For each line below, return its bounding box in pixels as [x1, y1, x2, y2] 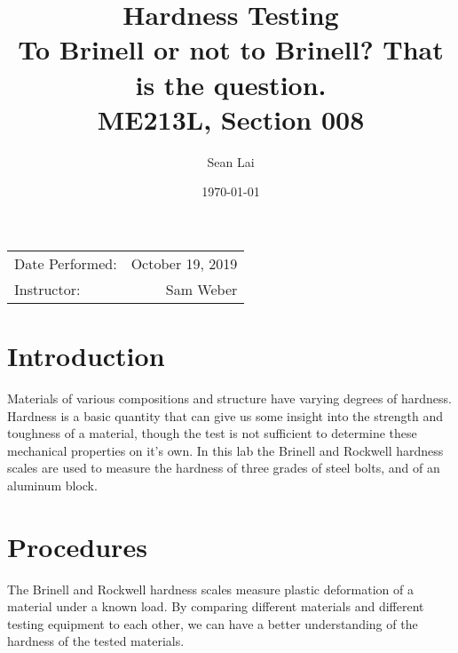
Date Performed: [14, 252, 117, 274]
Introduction [7, 338, 165, 374]
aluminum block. [7, 475, 98, 494]
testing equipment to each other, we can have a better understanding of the [7, 614, 418, 633]
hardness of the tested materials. [7, 632, 185, 650]
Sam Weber [165, 278, 238, 299]
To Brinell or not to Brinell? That [18, 31, 444, 68]
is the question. [135, 66, 327, 102]
